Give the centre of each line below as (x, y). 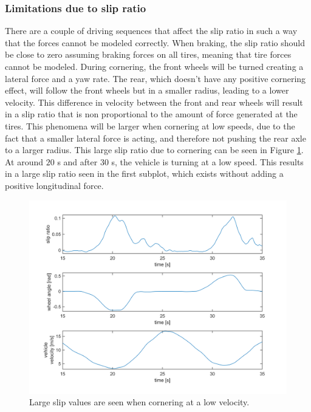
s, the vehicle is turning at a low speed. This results (207, 161)
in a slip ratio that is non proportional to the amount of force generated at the (151, 114)
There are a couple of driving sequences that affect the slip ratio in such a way (151, 31)
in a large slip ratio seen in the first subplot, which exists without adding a (144, 173)
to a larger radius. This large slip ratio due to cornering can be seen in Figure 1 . (154, 150)
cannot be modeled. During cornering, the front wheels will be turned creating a (154, 66)
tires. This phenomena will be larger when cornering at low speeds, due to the (150, 125)
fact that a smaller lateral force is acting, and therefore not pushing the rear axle (155, 138)
